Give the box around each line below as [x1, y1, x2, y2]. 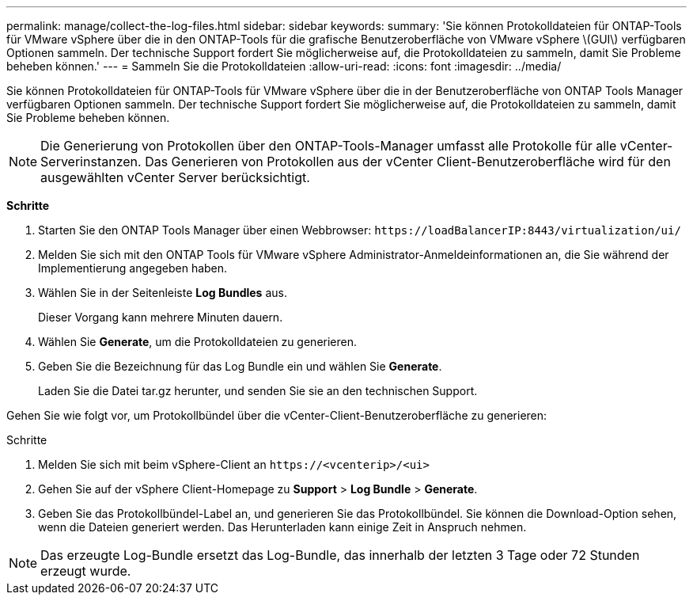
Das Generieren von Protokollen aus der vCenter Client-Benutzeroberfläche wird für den [145, 154, 671, 169]
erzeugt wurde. [40, 563, 131, 579]
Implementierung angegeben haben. [38, 261, 228, 275]
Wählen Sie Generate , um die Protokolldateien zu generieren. [38, 335, 358, 348]
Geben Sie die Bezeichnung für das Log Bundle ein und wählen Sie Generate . [38, 359, 442, 373]
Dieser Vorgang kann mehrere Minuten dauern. [38, 310, 283, 324]
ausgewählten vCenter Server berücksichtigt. [40, 169, 310, 185]
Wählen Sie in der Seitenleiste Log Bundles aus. [38, 286, 287, 299]
